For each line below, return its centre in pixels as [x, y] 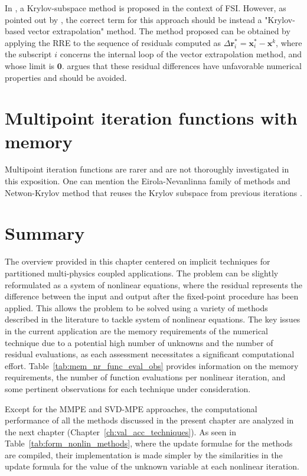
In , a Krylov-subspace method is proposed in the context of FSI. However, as [146, 8]
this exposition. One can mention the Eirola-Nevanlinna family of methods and [148, 181]
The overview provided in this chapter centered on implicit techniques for [138, 261]
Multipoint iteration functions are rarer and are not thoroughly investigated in [147, 169]
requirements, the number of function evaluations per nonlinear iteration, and [145, 377]
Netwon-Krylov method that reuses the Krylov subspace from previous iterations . [153, 192]
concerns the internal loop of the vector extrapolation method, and [181, 54]
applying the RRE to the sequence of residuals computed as [113, 42]
